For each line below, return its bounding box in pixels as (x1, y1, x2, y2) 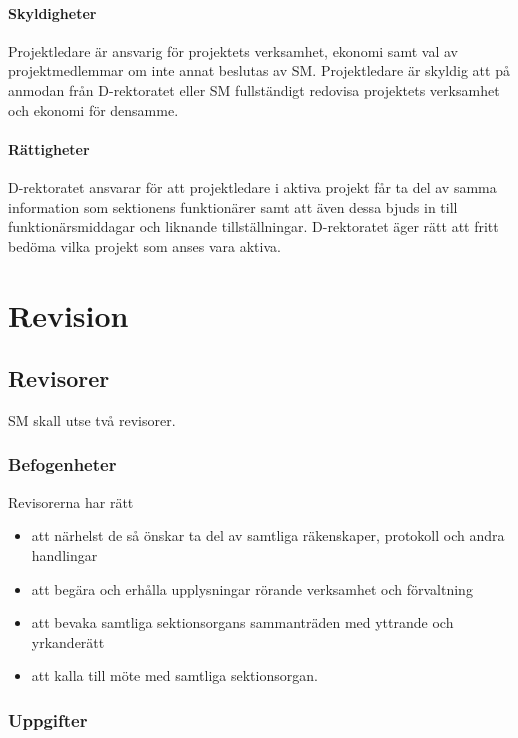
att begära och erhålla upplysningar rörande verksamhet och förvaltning (31, 578, 473, 599)
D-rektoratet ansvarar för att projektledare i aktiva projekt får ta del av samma (8, 176, 497, 197)
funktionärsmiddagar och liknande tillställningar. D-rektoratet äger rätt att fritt (8, 216, 499, 237)
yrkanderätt (31, 631, 105, 652)
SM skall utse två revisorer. (8, 409, 176, 430)
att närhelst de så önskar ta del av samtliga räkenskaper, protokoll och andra (31, 525, 505, 546)
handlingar (31, 544, 98, 565)
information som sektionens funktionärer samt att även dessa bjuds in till (8, 196, 458, 217)
